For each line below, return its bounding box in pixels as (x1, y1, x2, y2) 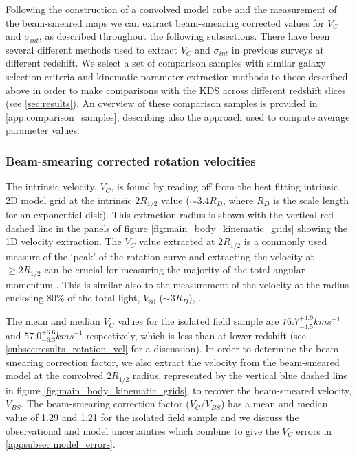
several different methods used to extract (6, 42, 177, 56)
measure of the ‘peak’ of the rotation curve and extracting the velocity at (6, 249, 315, 263)
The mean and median (6, 314, 100, 328)
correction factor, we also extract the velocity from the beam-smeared (46, 354, 340, 369)
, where (222, 192, 254, 207)
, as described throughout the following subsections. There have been (39, 29, 330, 43)
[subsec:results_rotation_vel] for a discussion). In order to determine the (6, 341, 313, 356)
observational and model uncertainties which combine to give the (6, 423, 279, 437)
